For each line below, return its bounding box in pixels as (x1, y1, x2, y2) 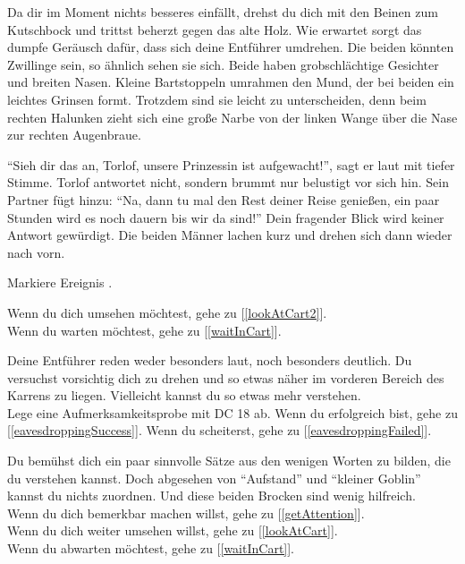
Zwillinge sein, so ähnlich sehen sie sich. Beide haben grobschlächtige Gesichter (7, 55, 439, 73)
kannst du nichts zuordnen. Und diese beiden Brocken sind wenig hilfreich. (7, 486, 416, 505)
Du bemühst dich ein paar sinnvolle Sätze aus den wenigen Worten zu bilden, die (7, 451, 451, 470)
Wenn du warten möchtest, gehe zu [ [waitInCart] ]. (7, 320, 282, 339)
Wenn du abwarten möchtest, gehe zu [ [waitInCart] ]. (7, 539, 295, 558)
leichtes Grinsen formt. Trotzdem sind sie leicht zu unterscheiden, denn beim (7, 90, 427, 108)
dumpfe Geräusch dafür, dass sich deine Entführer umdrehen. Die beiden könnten (7, 38, 454, 56)
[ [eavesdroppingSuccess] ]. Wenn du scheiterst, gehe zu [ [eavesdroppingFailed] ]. (7, 421, 432, 440)
